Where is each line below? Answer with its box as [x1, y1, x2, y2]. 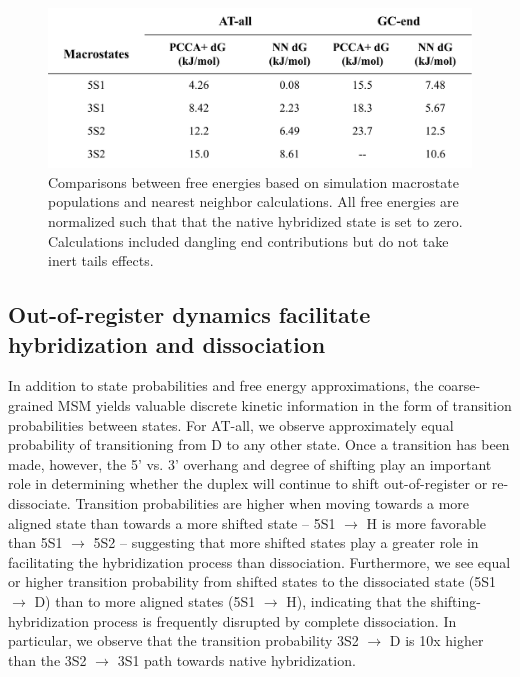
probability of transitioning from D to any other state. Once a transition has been [8, 434, 510, 455]
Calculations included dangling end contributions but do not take [48, 230, 449, 251]
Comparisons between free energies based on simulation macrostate [48, 171, 459, 192]
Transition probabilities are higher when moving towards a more [75, 492, 470, 513]
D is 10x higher [389, 630, 484, 651]
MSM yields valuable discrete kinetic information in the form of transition [57, 394, 512, 415]
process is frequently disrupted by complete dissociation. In [93, 610, 457, 631]
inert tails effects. [48, 250, 154, 271]
